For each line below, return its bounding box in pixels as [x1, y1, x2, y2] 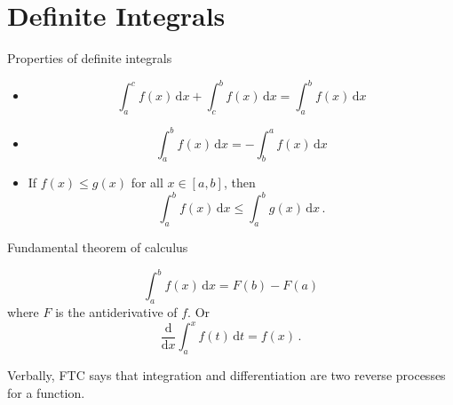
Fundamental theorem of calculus [7, 238, 188, 257]
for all [131, 173, 163, 192]
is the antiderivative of [55, 303, 178, 322]
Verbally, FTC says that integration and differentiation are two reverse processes [7, 365, 446, 384]
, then [223, 173, 256, 192]
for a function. [7, 383, 85, 401]
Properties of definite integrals [7, 49, 172, 67]
